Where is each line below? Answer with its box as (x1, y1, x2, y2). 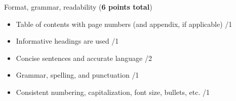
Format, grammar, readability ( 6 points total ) (4, 2, 152, 12)
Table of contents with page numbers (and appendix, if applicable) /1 (16, 18, 232, 29)
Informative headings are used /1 (16, 36, 119, 46)
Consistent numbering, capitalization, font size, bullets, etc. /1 (16, 86, 210, 97)
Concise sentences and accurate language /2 (16, 52, 152, 63)
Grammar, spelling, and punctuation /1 (16, 70, 139, 80)
